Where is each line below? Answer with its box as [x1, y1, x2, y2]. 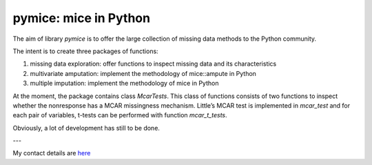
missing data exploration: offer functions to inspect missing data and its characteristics [30, 59, 277, 68]
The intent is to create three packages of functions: [12, 47, 158, 55]
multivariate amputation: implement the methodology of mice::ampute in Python [30, 69, 256, 77]
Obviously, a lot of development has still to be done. [12, 124, 160, 132]
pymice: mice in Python [12, 10, 151, 26]
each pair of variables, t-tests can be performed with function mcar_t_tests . [12, 111, 227, 119]
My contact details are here [12, 149, 91, 157]
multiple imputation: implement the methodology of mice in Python [30, 79, 219, 88]
